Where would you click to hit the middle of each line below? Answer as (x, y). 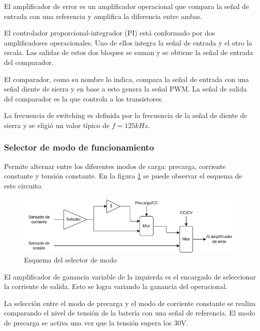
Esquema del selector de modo (70, 259)
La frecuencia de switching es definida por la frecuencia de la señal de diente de (126, 115)
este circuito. (23, 185)
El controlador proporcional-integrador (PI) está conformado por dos (109, 33)
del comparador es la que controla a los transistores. (84, 98)
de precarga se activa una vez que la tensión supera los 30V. (96, 322)
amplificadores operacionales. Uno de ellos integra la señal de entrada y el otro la (128, 42)
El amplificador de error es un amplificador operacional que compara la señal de (126, 6)
